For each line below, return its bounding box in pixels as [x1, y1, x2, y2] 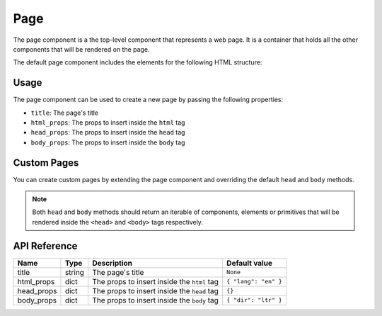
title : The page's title [30, 108, 99, 117]
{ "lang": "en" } [226, 278, 282, 286]
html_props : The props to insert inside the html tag [30, 118, 185, 127]
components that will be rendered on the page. [13, 45, 150, 53]
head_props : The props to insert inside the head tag [30, 128, 185, 137]
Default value [226, 258, 272, 268]
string [64, 267, 85, 277]
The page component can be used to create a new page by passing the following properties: [13, 96, 283, 104]
